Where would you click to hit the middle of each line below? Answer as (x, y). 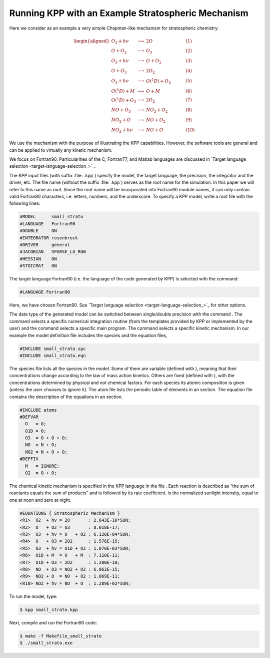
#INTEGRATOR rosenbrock (49, 238)
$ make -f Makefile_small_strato (61, 636)
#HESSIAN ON (38, 259)
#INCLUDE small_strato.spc (53, 349)
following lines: (25, 203)
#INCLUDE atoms (38, 410)
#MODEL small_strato (51, 217)
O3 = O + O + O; (46, 438)
